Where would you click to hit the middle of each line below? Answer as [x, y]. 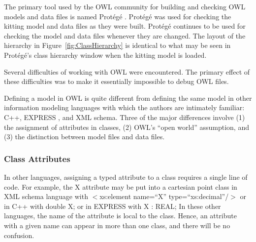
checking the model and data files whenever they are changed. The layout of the [125, 35]
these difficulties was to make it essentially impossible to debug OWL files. [116, 81]
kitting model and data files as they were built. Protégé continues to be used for [125, 26]
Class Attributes [37, 158]
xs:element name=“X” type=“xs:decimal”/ [164, 196]
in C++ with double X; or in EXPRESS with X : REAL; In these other [112, 206]
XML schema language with [46, 196]
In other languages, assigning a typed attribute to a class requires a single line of [126, 177]
